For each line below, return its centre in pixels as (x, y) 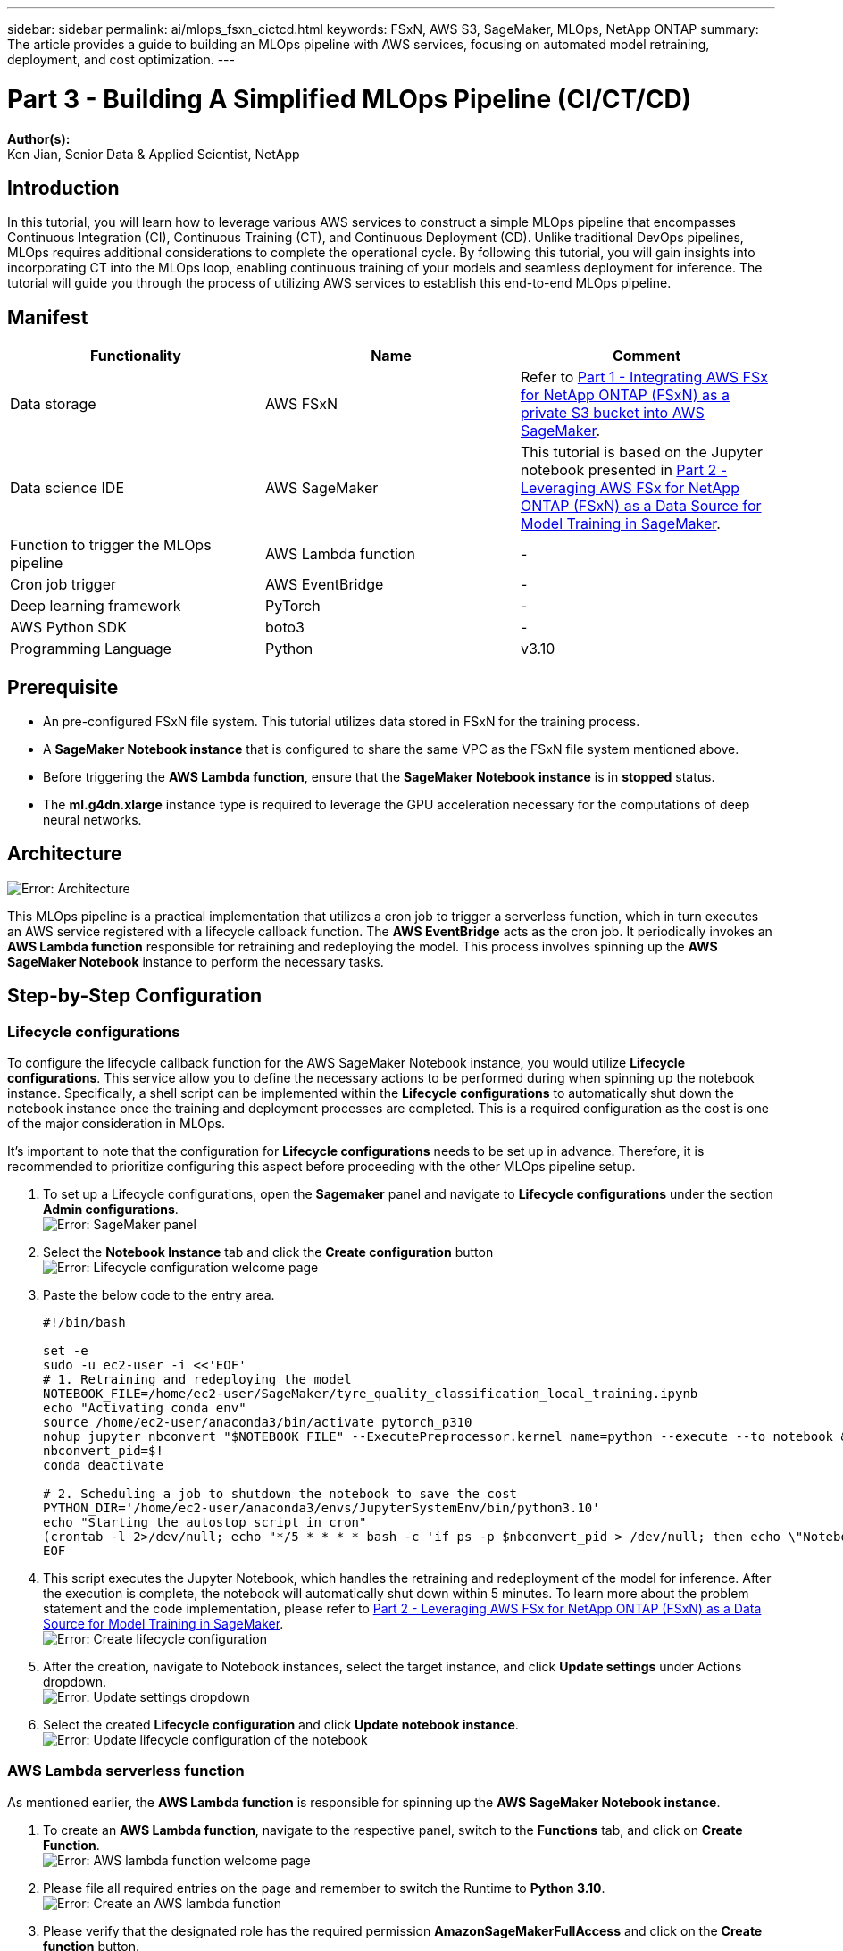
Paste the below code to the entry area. (159, 1295)
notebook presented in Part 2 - (624, 470)
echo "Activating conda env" (145, 1408)
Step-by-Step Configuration (135, 996)
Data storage (53, 404)
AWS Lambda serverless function (126, 1771)
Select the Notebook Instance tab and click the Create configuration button (268, 1252)
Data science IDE (67, 488)
